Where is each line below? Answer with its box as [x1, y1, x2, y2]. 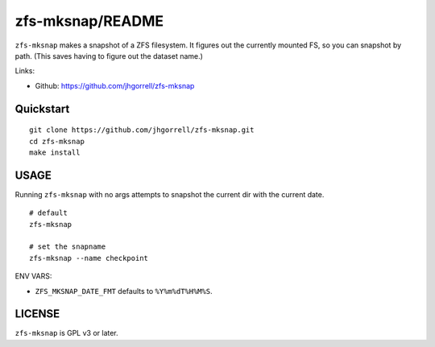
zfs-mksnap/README [14, 12, 164, 30]
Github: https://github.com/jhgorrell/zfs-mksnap [35, 81, 195, 90]
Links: [14, 66, 35, 76]
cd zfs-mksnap [29, 137, 85, 146]
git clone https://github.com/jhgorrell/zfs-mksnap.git [29, 126, 255, 134]
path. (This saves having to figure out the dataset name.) [14, 51, 203, 60]
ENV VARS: [14, 271, 52, 281]
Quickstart [14, 101, 70, 116]
